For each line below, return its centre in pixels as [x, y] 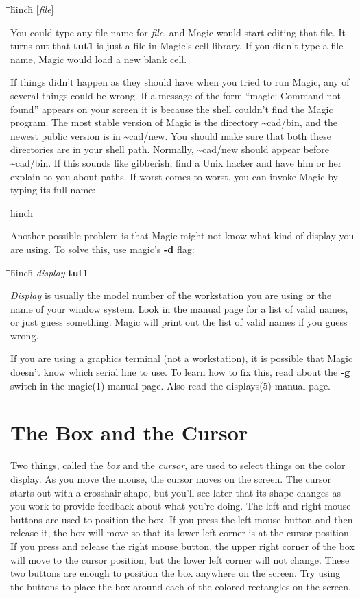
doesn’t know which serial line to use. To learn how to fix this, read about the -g [180, 372]
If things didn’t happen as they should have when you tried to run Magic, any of [180, 82]
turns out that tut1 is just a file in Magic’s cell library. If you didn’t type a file [177, 46]
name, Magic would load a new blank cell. [99, 59]
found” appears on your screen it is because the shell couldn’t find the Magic [172, 109]
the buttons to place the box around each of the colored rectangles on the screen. [181, 586]
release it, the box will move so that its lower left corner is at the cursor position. [181, 533]
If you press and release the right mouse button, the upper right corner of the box [182, 546]
